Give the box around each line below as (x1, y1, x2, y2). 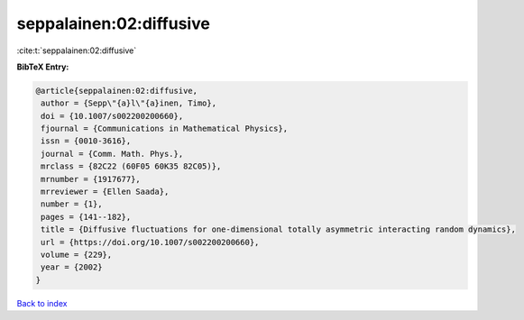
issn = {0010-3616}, (41, 136, 132, 146)
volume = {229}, (41, 250, 113, 260)
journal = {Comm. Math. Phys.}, (41, 149, 184, 159)
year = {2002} (41, 262, 103, 272)
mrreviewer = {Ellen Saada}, (41, 187, 170, 197)
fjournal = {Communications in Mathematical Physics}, (41, 123, 289, 134)
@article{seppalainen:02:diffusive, (35, 86, 198, 96)
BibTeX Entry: (16, 61, 69, 72)
